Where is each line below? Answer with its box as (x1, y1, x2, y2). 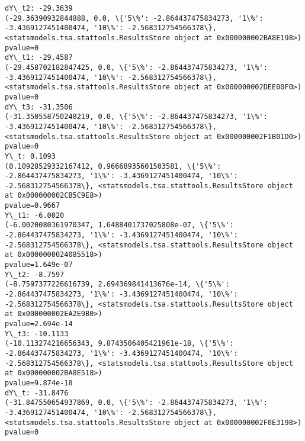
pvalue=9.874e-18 (5, 378, 73, 387)
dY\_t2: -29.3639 (5, 4, 73, 12)
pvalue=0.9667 (5, 201, 60, 210)
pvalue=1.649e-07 (5, 260, 73, 269)
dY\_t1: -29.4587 (5, 53, 73, 62)
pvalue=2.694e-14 (5, 320, 73, 328)
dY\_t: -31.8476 (5, 388, 69, 397)
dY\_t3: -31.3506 (5, 102, 73, 111)
